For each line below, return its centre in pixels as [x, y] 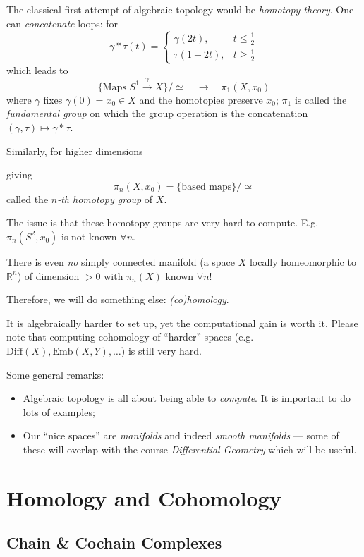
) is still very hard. [162, 350]
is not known [89, 236]
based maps [207, 186]
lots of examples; [59, 411]
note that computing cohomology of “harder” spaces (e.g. [130, 337]
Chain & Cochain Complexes [114, 543]
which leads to [37, 70]
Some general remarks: [55, 374]
